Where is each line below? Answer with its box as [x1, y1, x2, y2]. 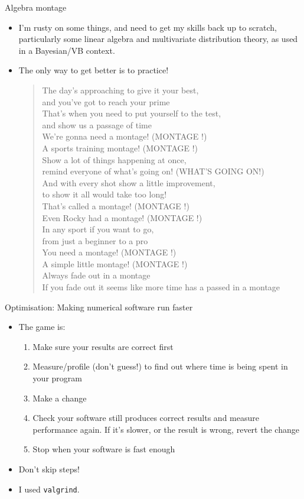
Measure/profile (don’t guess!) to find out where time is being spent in [32, 360, 288, 372]
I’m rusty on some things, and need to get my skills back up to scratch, [18, 21, 277, 33]
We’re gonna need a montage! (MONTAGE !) [42, 130, 207, 142]
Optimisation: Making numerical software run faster [5, 300, 193, 313]
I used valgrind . [18, 482, 80, 495]
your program [32, 372, 82, 384]
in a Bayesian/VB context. [18, 44, 115, 56]
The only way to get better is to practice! [18, 64, 169, 76]
